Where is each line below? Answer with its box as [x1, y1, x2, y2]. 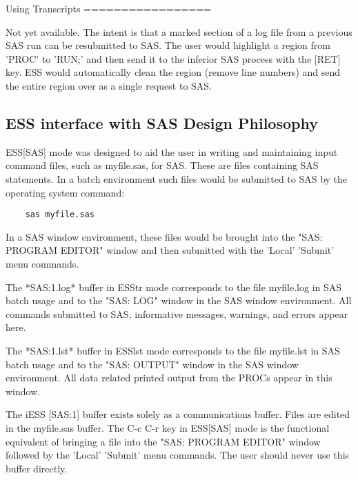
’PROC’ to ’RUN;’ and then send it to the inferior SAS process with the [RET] [6, 51, 341, 66]
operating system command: [6, 185, 125, 199]
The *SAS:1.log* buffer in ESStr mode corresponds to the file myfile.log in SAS [6, 279, 342, 294]
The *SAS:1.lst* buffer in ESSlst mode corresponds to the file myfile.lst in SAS [6, 343, 340, 357]
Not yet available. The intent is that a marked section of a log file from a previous [6, 24, 352, 39]
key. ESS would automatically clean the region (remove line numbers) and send [6, 65, 341, 79]
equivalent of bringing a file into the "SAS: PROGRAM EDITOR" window [6, 434, 321, 448]
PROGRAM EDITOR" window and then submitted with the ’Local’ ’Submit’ [6, 243, 335, 257]
